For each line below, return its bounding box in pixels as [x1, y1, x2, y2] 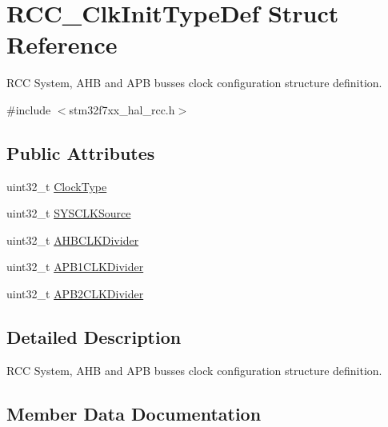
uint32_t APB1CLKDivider [6, 258, 144, 275]
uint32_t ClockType [6, 178, 107, 194]
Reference [6, 28, 118, 61]
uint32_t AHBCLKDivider [6, 231, 139, 248]
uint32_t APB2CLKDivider [6, 285, 144, 302]
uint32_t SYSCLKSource [6, 205, 131, 221]
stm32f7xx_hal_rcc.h [69, 101, 175, 118]
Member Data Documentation [6, 401, 262, 425]
